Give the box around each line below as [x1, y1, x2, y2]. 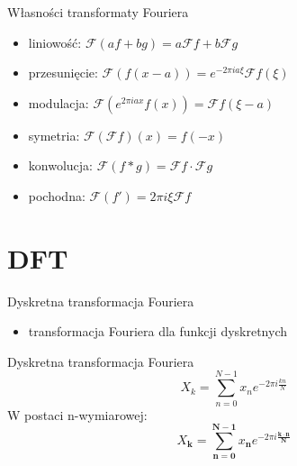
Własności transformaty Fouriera [7, 3, 189, 21]
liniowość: [28, 32, 82, 51]
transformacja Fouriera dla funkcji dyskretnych [28, 322, 288, 341]
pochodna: [28, 186, 85, 205]
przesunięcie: [28, 63, 98, 82]
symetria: [28, 125, 80, 144]
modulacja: [28, 93, 89, 112]
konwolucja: [28, 156, 93, 175]
